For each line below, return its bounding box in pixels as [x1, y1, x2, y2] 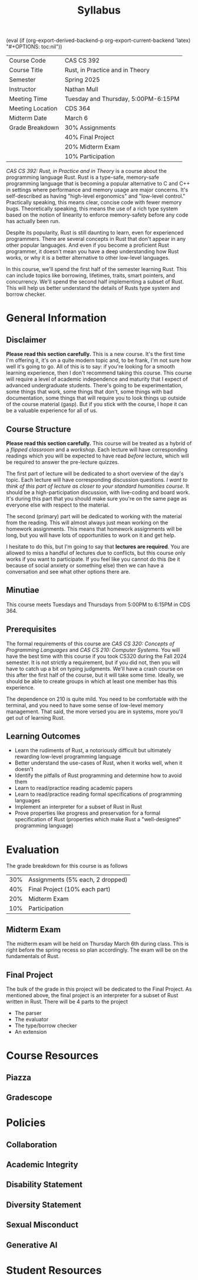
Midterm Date [9, 114, 47, 122]
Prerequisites [6, 624, 57, 635]
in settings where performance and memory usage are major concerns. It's [6, 187, 189, 194]
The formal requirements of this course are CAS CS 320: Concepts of [6, 640, 175, 647]
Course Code [9, 57, 46, 65]
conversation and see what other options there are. [6, 568, 131, 575]
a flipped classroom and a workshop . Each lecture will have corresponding [6, 446, 187, 453]
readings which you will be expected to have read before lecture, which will [6, 452, 190, 459]
